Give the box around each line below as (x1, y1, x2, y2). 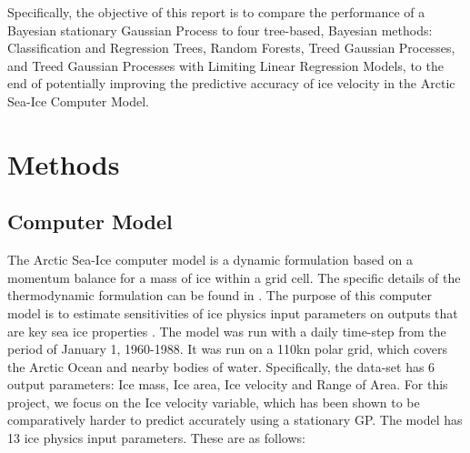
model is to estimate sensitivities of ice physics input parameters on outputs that (7, 303, 458, 322)
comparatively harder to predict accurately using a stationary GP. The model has (7, 410, 463, 429)
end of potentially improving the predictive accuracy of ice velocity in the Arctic (7, 74, 455, 93)
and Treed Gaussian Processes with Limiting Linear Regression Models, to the (7, 55, 444, 75)
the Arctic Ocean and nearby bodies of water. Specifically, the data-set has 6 (7, 357, 435, 376)
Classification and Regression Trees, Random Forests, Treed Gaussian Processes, (7, 38, 455, 57)
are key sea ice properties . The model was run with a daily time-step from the (7, 321, 446, 340)
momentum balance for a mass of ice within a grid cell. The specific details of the (7, 267, 461, 287)
